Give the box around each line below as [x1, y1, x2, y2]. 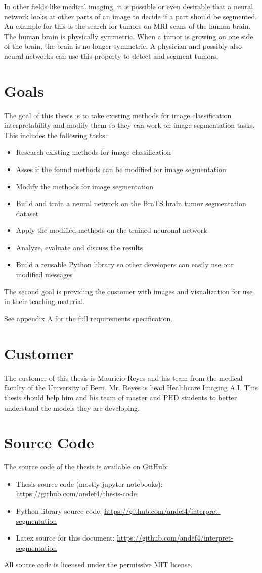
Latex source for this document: [16, 532, 115, 543]
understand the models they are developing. [4, 402, 140, 413]
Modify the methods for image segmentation [16, 181, 154, 191]
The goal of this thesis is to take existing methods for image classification [4, 110, 232, 120]
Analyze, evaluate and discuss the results [16, 242, 143, 253]
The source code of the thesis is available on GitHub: [4, 461, 168, 472]
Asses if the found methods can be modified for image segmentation [16, 164, 226, 175]
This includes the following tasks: [4, 129, 107, 140]
